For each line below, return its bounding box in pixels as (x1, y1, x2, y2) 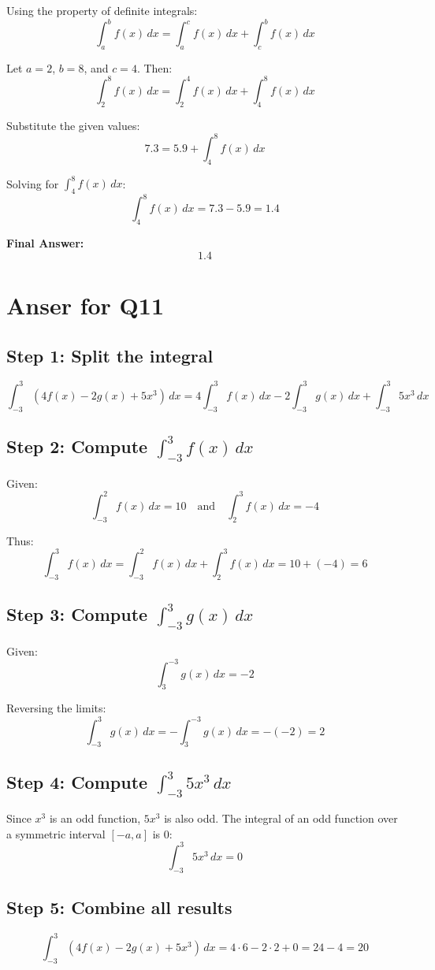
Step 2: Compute (6, 434, 148, 459)
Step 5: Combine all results (6, 895, 232, 920)
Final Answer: (6, 235, 84, 251)
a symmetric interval (6, 825, 106, 842)
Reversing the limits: (6, 700, 106, 716)
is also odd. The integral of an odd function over (164, 810, 398, 827)
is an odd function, (49, 810, 141, 827)
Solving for (6, 175, 59, 191)
